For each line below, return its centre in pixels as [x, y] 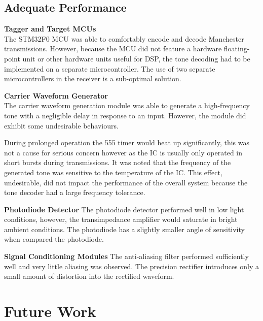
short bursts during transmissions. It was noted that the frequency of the [118, 162]
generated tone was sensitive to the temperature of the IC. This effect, [113, 172]
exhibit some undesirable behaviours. [61, 125]
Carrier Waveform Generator [56, 95]
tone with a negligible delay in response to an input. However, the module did [125, 115]
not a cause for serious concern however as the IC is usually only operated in [123, 152]
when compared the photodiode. [54, 239]
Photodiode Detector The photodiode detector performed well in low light [124, 209]
